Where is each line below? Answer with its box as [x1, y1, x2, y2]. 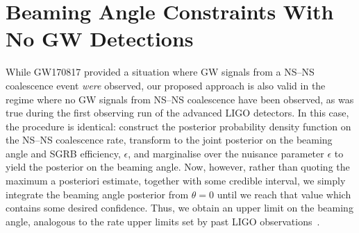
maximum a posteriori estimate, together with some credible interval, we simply [6, 173, 346, 188]
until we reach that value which [217, 187, 351, 201]
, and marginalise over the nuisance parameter [128, 146, 324, 160]
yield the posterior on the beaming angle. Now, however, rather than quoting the [6, 159, 350, 174]
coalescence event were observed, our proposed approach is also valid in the [6, 78, 326, 92]
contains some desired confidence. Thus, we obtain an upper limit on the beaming [6, 200, 353, 215]
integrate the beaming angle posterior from [6, 187, 189, 201]
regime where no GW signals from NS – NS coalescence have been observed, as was [6, 92, 354, 106]
